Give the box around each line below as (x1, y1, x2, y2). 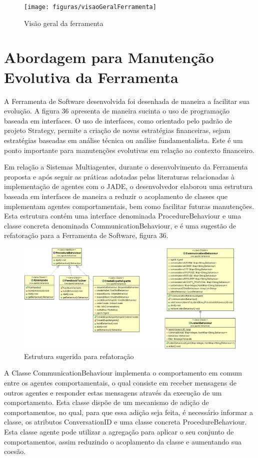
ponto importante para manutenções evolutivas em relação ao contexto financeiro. (4, 144, 254, 155)
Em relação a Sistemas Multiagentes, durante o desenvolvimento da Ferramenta (4, 161, 248, 172)
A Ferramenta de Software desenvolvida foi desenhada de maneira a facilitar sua (4, 95, 250, 106)
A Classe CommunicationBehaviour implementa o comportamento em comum (4, 367, 242, 378)
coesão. (4, 446, 26, 456)
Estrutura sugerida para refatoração (24, 350, 134, 361)
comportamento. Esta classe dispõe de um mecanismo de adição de (4, 397, 209, 407)
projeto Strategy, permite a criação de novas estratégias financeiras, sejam (4, 125, 230, 135)
